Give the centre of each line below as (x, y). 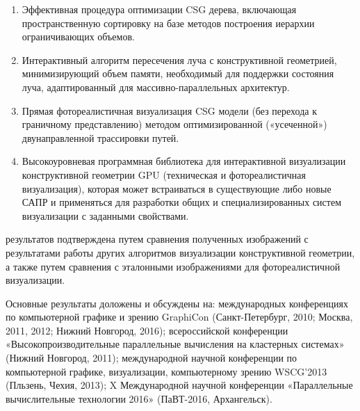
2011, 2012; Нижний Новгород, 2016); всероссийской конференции (147, 330)
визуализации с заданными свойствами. (105, 215)
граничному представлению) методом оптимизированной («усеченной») (174, 124)
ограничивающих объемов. (78, 37)
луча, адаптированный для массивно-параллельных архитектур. (156, 87)
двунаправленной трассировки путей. (100, 137)
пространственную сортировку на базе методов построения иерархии (168, 23)
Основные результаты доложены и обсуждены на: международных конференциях (177, 303)
